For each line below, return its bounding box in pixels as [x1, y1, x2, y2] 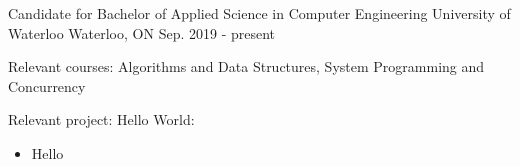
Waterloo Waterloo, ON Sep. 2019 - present [8, 22, 276, 43]
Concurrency [8, 75, 86, 96]
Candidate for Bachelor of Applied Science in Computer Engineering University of [8, 3, 511, 23]
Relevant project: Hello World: [8, 109, 195, 130]
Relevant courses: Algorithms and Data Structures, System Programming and [8, 56, 485, 77]
